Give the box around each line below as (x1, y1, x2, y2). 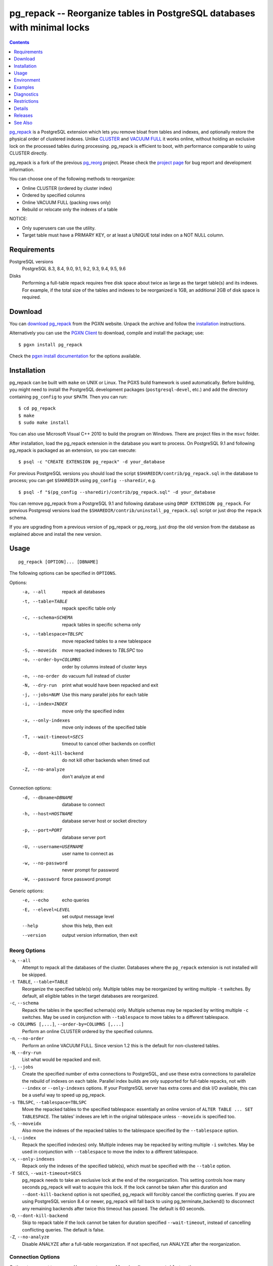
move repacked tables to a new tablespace (62, 638, 152, 644)
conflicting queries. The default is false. (22, 1227, 105, 1233)
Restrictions (14, 98, 39, 104)
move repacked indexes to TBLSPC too (62, 647, 144, 653)
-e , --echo (22, 897, 49, 903)
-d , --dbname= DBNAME (22, 795, 73, 800)
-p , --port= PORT (22, 827, 63, 833)
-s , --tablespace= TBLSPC (22, 631, 83, 637)
